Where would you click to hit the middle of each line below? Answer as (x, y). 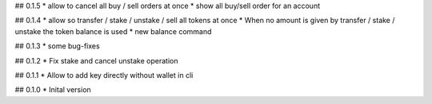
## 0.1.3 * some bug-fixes (57, 46)
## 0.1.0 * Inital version (53, 90)
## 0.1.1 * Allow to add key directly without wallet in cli (104, 75)
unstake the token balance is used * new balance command (113, 31)
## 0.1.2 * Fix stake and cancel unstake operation (96, 60)
